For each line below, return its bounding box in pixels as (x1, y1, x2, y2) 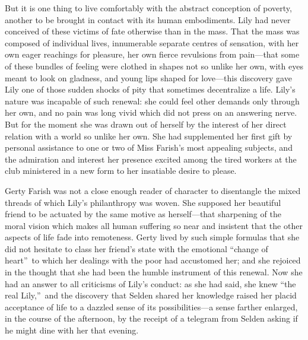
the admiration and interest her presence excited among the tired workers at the (5, 152, 297, 165)
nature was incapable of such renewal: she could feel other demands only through (5, 94, 300, 107)
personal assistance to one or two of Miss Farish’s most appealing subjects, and (5, 141, 293, 154)
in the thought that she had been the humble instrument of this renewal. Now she (5, 266, 303, 278)
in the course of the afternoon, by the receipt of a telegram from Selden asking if (5, 312, 298, 325)
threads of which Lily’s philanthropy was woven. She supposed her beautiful (5, 196, 281, 208)
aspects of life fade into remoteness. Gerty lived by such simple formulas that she (5, 231, 300, 243)
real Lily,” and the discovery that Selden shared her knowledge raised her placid (5, 289, 297, 301)
